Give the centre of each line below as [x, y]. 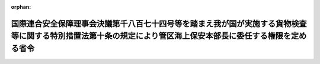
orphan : [21, 7]
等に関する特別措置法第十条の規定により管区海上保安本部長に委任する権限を [151, 36]
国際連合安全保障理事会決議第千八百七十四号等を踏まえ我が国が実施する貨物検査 [159, 23]
